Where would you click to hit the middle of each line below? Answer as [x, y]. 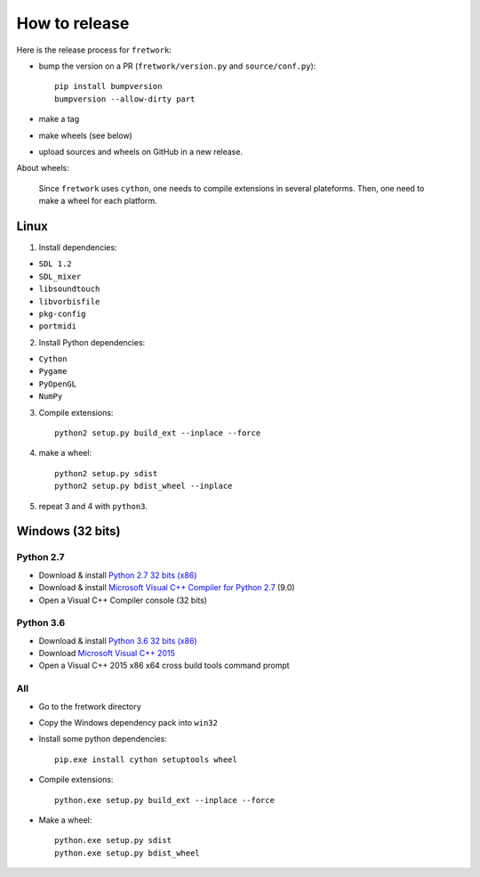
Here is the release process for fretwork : [94, 50]
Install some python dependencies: [103, 739]
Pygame [53, 371]
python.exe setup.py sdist [113, 840]
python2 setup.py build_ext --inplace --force [158, 433]
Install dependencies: [78, 247]
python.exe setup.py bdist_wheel [127, 853]
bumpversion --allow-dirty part [125, 99]
